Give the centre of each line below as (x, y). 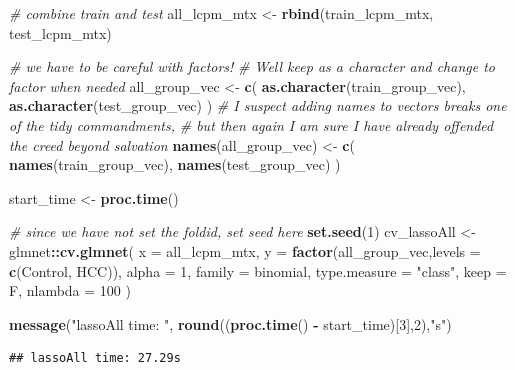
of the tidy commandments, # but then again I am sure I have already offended (251, 124)
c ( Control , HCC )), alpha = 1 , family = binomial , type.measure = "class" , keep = (258, 270)
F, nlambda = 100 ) (70, 290)
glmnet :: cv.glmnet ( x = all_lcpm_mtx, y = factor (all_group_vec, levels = (245, 250)
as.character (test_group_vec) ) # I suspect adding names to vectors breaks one (258, 105)
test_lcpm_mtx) (60, 32)
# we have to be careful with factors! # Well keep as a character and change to (252, 66)
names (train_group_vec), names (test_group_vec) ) (175, 164)
